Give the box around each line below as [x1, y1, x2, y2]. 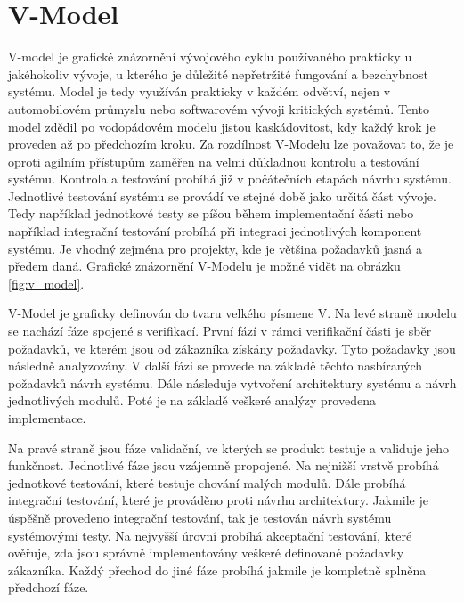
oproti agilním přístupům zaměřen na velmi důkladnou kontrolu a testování [8, 151, 419, 170]
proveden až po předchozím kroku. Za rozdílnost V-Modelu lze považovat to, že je [8, 134, 454, 153]
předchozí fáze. [8, 578, 89, 597]
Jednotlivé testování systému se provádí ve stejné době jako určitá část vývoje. [8, 186, 436, 205]
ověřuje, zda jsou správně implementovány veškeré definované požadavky [8, 543, 404, 562]
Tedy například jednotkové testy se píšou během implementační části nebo [8, 204, 414, 223]
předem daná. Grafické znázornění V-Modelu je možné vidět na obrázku [8, 256, 401, 275]
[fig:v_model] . [8, 273, 85, 292]
